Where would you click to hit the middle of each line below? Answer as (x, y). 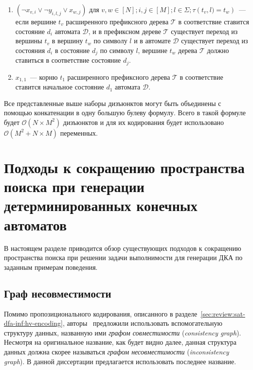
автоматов (36, 224)
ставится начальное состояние (60, 87)
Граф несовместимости (58, 293)
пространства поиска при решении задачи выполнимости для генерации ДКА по (123, 257)
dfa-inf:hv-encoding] (33, 323)
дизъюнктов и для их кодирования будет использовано (144, 122)
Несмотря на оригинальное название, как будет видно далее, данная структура (120, 342)
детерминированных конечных (101, 205)
